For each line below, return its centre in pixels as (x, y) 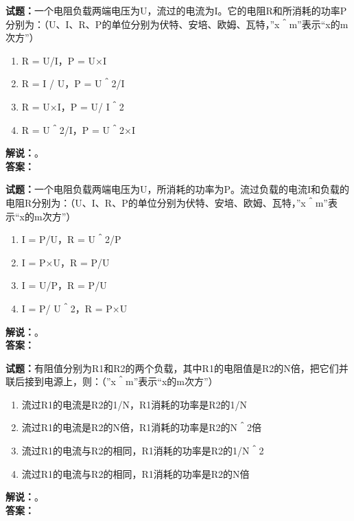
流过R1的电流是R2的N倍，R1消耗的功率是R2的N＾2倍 (142, 427)
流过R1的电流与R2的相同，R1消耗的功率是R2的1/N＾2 (143, 451)
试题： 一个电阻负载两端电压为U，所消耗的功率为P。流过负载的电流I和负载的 (178, 189)
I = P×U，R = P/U (66, 262)
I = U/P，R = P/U (64, 285)
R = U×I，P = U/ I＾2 (73, 106)
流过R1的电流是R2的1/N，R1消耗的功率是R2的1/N (134, 404)
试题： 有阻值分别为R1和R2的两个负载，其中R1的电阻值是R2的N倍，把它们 (172, 368)
